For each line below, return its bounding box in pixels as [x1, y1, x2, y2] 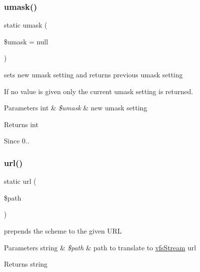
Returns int [4, 119, 38, 129]
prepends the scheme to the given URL [4, 225, 122, 236]
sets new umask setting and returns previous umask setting [4, 69, 183, 79]
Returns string [4, 259, 48, 269]
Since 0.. [4, 136, 30, 146]
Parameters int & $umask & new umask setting [4, 102, 147, 113]
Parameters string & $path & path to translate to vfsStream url [4, 242, 196, 252]
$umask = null [4, 36, 48, 46]
